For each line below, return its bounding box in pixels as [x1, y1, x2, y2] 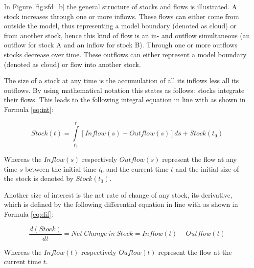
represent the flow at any [162, 154, 237, 164]
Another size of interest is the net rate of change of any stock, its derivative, [4, 189, 232, 200]
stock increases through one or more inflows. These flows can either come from [4, 11, 239, 21]
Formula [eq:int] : [4, 104, 53, 114]
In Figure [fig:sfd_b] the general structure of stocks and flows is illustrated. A [4, 1, 237, 11]
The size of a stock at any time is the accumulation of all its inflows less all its [4, 75, 239, 86]
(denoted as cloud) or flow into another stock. [4, 59, 141, 69]
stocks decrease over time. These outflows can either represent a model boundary [4, 49, 247, 59]
